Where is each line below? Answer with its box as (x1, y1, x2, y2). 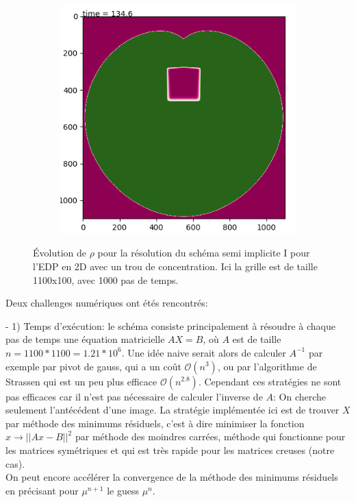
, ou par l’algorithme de (217, 359, 317, 373)
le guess (107, 483, 139, 497)
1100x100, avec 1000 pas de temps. (33, 272, 179, 287)
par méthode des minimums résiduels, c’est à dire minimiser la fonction (5, 416, 305, 430)
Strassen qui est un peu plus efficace (5, 374, 157, 388)
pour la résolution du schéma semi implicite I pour (97, 246, 310, 260)
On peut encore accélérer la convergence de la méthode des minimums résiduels (5, 470, 338, 484)
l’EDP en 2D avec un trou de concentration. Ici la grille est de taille (33, 259, 318, 273)
